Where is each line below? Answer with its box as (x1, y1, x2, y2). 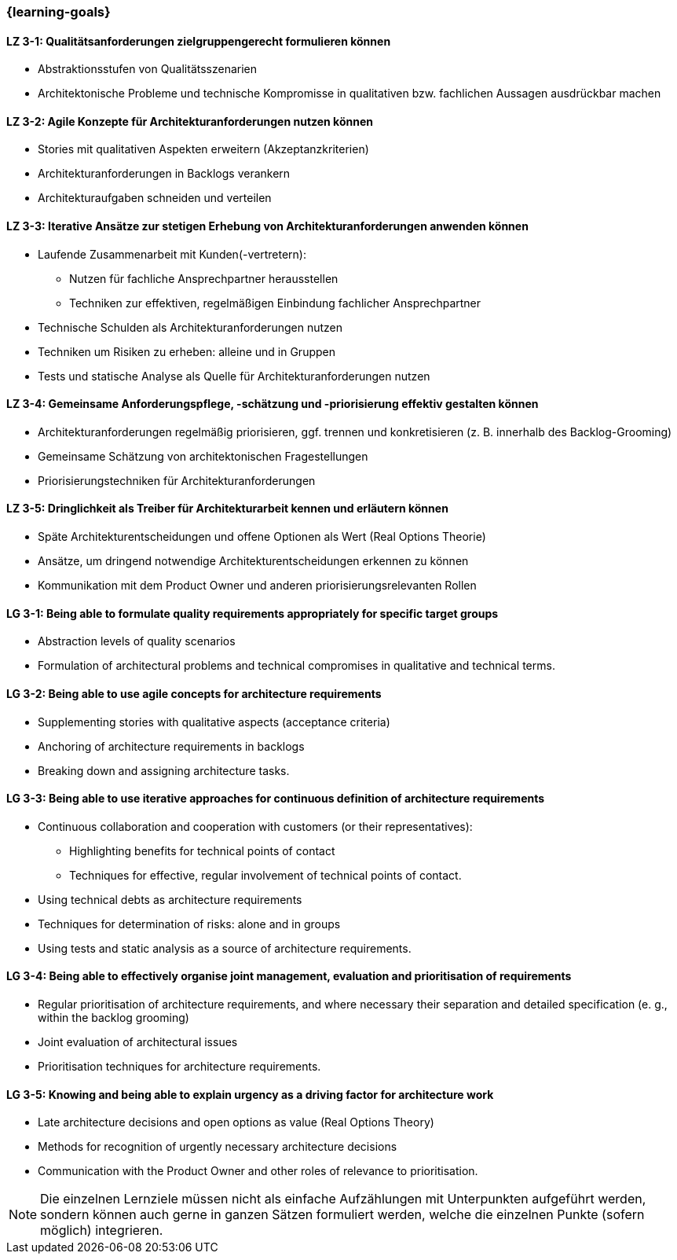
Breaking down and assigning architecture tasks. (38, 763, 290, 777)
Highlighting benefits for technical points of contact (69, 843, 335, 858)
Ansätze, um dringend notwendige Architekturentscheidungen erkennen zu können (38, 554, 469, 568)
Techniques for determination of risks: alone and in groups (38, 917, 341, 931)
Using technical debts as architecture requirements (38, 892, 302, 906)
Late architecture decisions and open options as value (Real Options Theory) (38, 1115, 434, 1130)
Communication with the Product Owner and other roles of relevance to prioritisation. (38, 1164, 478, 1178)
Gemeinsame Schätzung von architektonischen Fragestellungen (38, 449, 368, 463)
